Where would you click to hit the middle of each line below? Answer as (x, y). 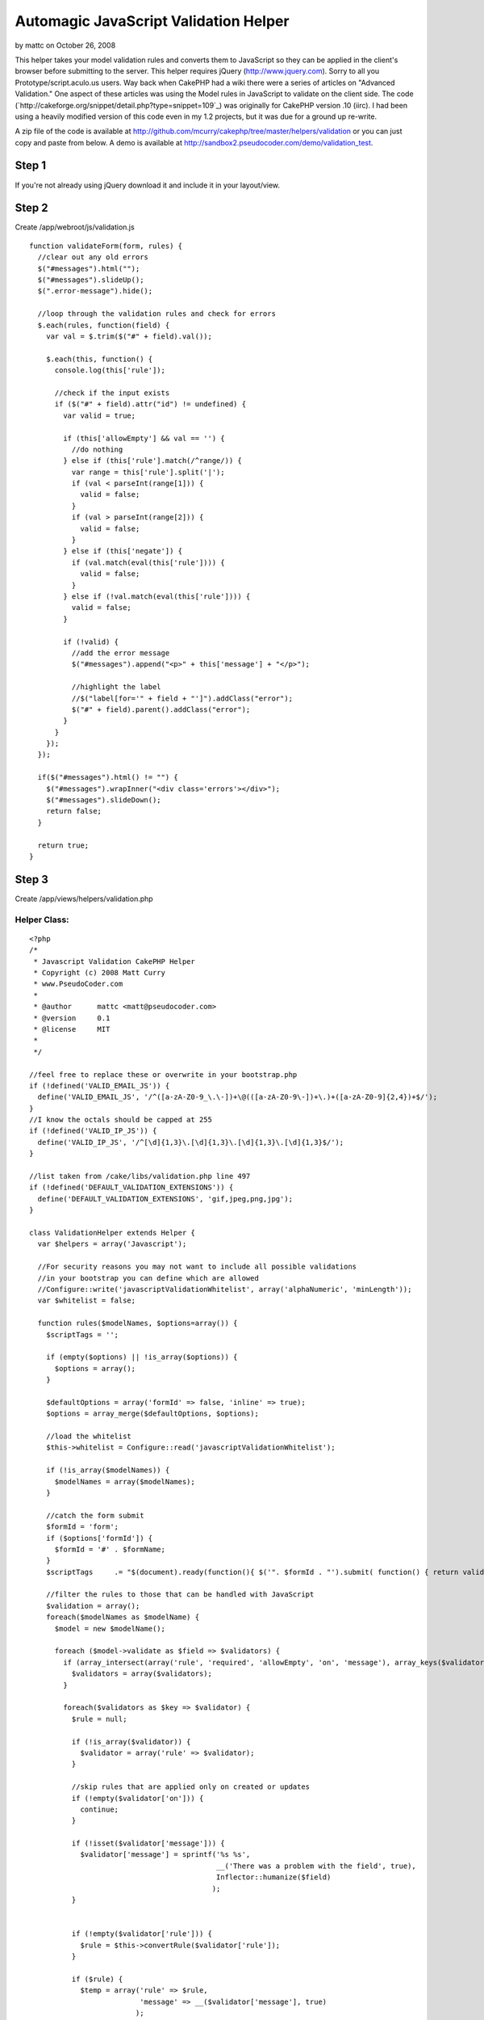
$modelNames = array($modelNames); (125, 1481)
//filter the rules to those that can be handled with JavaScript (180, 1595)
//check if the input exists (112, 393)
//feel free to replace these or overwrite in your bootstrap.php (163, 1074)
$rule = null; (99, 1719)
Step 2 (31, 208)
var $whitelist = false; (87, 1300)
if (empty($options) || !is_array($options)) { (142, 1357)
